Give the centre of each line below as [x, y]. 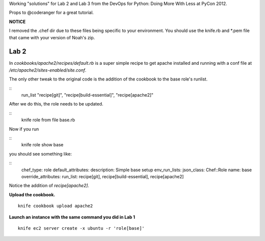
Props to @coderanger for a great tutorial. [52, 13]
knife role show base [42, 145]
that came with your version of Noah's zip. [52, 37]
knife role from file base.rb [48, 120]
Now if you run [24, 129]
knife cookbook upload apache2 [55, 206]
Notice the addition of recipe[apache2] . [49, 186]
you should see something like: [40, 154]
